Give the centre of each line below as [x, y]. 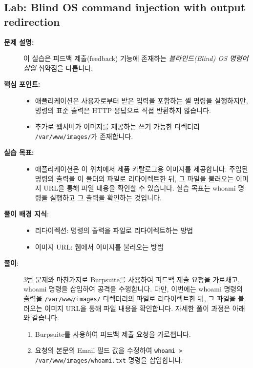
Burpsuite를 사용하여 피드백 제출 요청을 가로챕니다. [113, 334]
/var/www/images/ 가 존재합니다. [84, 136]
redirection [32, 21]
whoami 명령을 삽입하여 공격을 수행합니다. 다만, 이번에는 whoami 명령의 [133, 289]
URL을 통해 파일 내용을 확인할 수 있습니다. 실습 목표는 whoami [140, 188]
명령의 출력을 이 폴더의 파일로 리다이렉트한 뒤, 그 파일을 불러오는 [134, 178]
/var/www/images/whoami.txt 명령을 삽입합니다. [109, 360]
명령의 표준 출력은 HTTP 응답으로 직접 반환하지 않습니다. [123, 110]
